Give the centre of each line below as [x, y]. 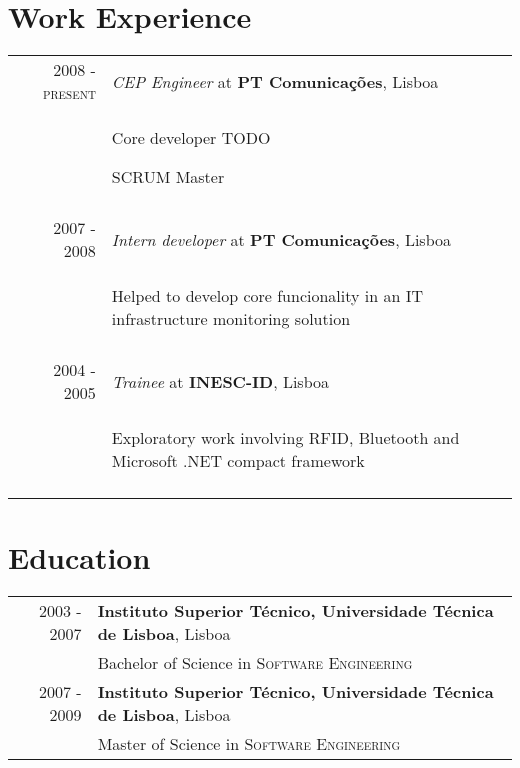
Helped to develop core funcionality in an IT [267, 296]
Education [79, 557]
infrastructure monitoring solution [231, 319]
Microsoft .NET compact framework [238, 461]
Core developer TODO [191, 138]
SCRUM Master [168, 177]
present [69, 93]
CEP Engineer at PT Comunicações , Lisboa [275, 81]
